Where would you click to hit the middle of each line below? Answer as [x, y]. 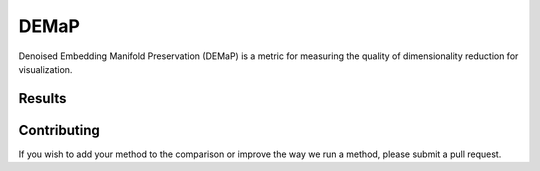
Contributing [59, 130]
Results [42, 98]
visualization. [45, 69]
